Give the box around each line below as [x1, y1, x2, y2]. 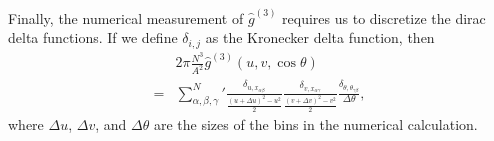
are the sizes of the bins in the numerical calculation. [153, 113, 478, 134]
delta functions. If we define [8, 27, 178, 48]
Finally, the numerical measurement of [8, 7, 244, 28]
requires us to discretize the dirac [282, 7, 486, 28]
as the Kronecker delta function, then [205, 27, 435, 48]
